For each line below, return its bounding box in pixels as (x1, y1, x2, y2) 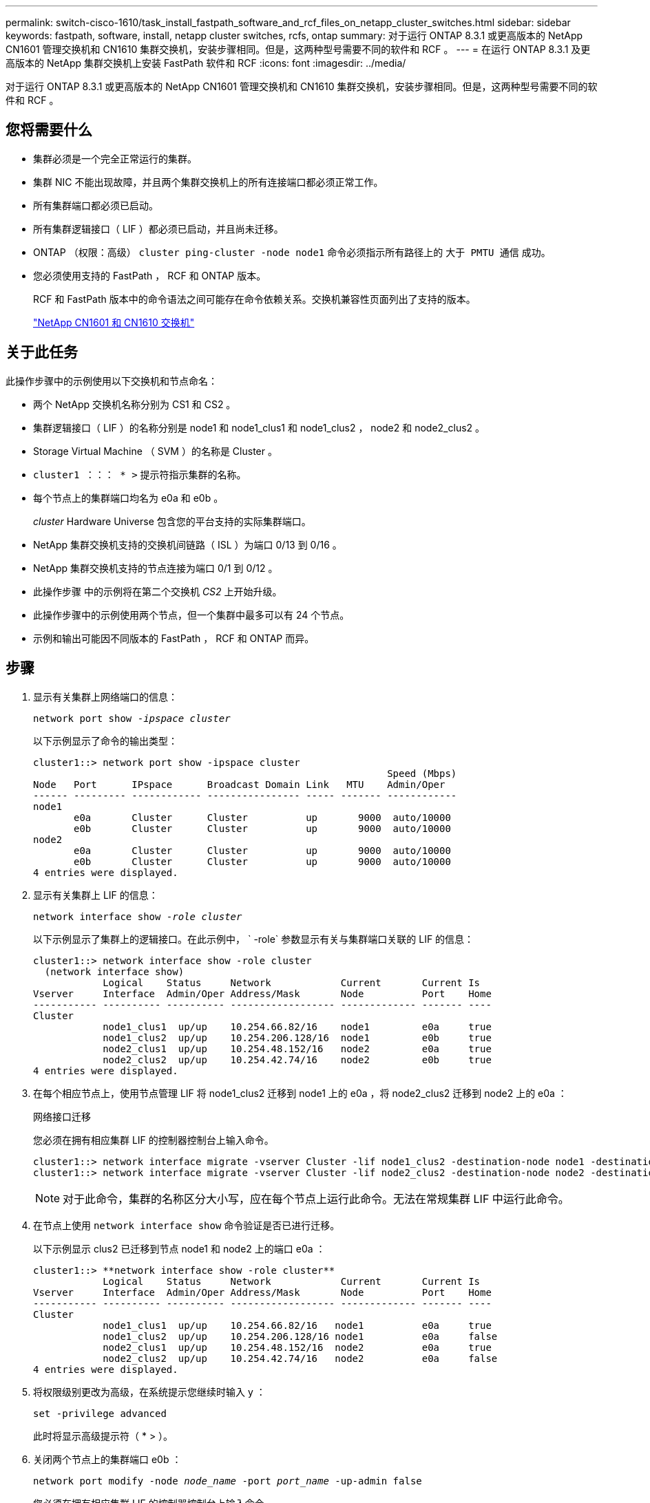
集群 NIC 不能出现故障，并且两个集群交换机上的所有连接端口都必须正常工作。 (33, 175, 384, 188)
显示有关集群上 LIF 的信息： (33, 888, 158, 901)
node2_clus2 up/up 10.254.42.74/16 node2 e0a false (103, 1352, 498, 1364)
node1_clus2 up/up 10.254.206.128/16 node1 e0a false (103, 1330, 498, 1342)
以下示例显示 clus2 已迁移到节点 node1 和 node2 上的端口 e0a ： (33, 1242, 326, 1255)
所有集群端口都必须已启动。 (33, 199, 158, 211)
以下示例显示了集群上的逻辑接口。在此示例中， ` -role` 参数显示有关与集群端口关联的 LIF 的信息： (33, 932, 474, 945)
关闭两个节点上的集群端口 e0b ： (33, 1453, 182, 1465)
